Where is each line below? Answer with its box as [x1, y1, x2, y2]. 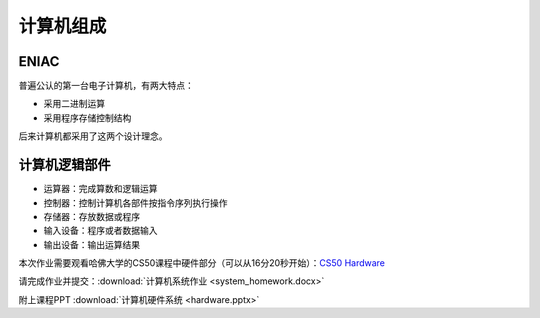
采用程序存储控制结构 [43, 111, 132, 124]
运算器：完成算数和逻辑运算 [43, 183, 158, 195]
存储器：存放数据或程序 [43, 210, 140, 222]
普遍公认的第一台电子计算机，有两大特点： [18, 80, 194, 92]
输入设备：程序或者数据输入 [43, 225, 158, 237]
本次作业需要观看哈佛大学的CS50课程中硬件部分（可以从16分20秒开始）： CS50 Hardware [18, 257, 385, 269]
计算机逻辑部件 [18, 156, 111, 174]
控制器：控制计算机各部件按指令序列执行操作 [43, 196, 228, 209]
